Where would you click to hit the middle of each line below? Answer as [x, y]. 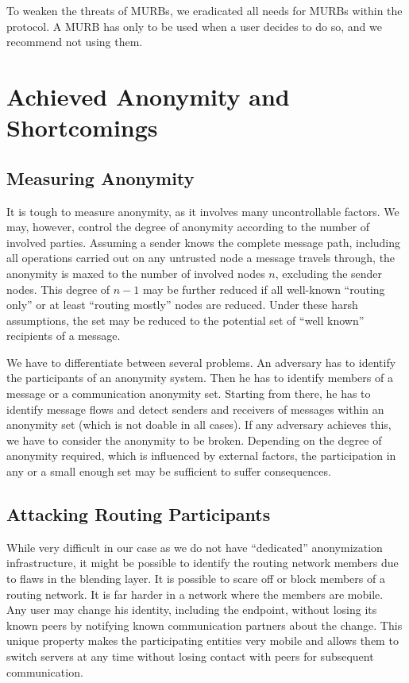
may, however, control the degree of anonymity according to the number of [188, 227]
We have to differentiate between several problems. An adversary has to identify [201, 362]
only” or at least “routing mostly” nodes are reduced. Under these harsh [182, 305]
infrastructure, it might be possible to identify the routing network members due [203, 563]
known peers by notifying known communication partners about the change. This [204, 625]
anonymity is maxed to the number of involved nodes [136, 273]
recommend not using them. [75, 42]
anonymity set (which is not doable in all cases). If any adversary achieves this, [199, 424]
